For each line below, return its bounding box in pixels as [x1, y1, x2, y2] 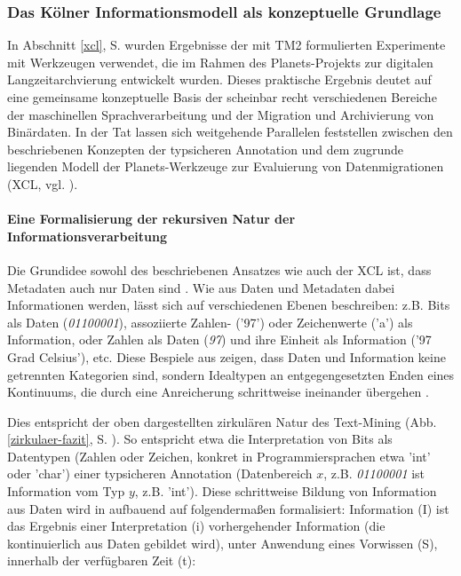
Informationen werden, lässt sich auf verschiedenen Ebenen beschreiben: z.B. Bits [7, 296, 450, 314]
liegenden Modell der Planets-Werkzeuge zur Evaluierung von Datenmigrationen [7, 157, 444, 176]
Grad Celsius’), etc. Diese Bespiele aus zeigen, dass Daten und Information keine [7, 347, 446, 366]
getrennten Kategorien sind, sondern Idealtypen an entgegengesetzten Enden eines [7, 365, 455, 383]
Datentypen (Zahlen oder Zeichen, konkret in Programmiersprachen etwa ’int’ [7, 446, 431, 465]
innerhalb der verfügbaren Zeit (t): [7, 551, 196, 570]
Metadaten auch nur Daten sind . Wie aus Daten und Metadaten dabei [7, 278, 395, 296]
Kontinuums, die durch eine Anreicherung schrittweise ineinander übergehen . [7, 383, 429, 401]
